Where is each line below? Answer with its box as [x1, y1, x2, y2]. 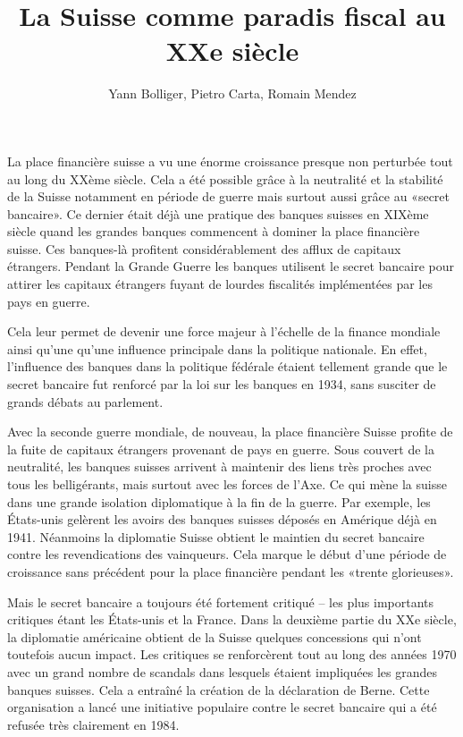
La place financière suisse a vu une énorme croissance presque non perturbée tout [7, 151, 453, 170]
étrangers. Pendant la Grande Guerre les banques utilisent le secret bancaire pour [7, 257, 455, 275]
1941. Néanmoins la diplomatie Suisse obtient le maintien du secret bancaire [7, 527, 425, 546]
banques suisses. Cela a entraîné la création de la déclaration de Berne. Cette [7, 680, 430, 699]
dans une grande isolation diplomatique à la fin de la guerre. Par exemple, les [7, 492, 431, 511]
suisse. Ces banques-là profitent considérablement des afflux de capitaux [7, 239, 401, 258]
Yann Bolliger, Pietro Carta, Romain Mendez [108, 84, 357, 103]
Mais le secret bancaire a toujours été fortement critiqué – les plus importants [7, 592, 434, 611]
